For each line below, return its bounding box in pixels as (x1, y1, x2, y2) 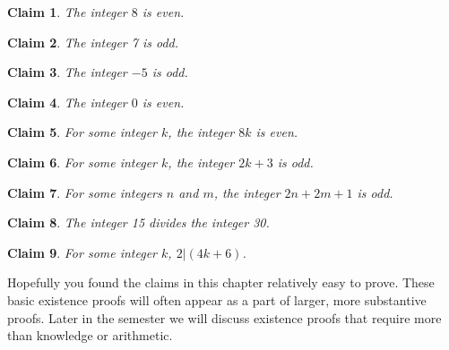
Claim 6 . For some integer (7, 152, 158, 171)
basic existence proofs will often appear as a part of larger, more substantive (7, 290, 427, 309)
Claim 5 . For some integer (7, 123, 158, 141)
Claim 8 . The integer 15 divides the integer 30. (7, 213, 270, 232)
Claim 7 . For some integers (7, 183, 162, 201)
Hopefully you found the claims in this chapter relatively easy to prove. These (7, 273, 435, 292)
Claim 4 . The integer (7, 92, 127, 111)
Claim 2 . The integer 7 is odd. (7, 32, 178, 51)
